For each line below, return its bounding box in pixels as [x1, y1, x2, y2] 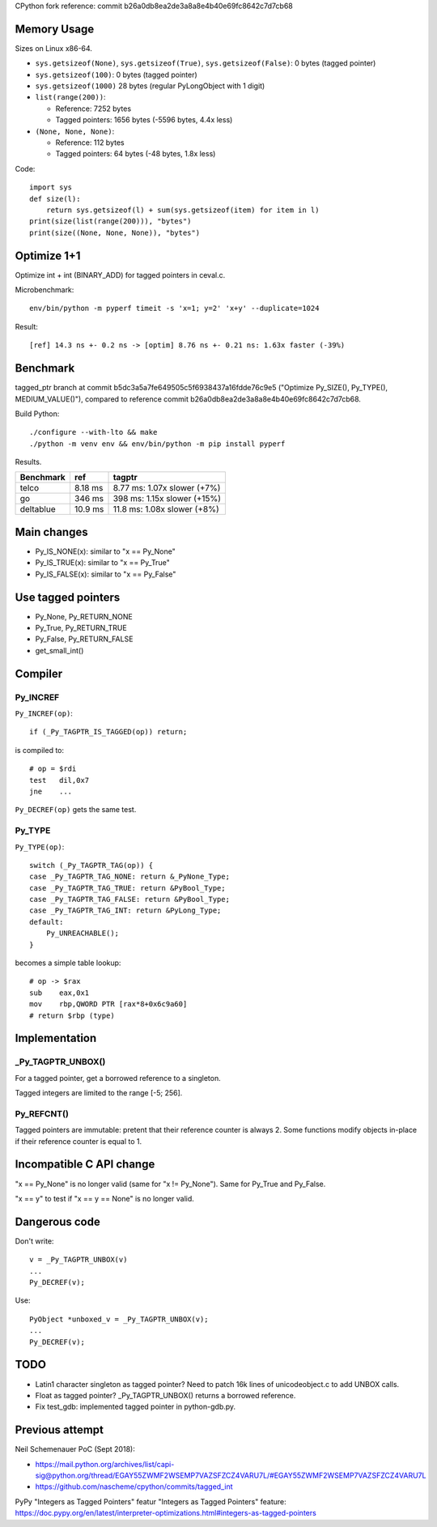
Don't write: [15, 1236, 54, 1246]
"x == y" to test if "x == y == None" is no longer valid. [15, 1193, 194, 1203]
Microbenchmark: [15, 285, 74, 295]
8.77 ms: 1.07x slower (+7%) [112, 483, 221, 494]
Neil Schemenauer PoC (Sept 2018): [15, 1444, 135, 1454]
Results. [15, 457, 42, 467]
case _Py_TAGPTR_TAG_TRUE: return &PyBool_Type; [29, 883, 226, 892]
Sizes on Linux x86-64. [15, 43, 93, 53]
